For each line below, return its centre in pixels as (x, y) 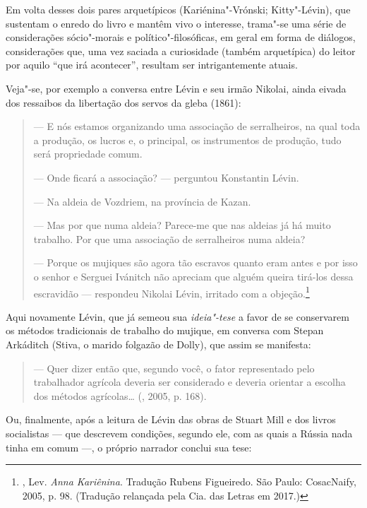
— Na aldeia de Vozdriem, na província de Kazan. (142, 201)
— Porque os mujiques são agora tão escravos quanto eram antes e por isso (195, 262)
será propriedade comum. (88, 154)
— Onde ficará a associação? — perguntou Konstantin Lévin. (166, 177)
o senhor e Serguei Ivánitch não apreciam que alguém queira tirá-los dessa (193, 276)
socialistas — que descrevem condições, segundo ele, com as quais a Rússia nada (179, 433)
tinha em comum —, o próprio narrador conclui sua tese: (129, 447)
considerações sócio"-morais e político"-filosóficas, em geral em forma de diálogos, (181, 37)
